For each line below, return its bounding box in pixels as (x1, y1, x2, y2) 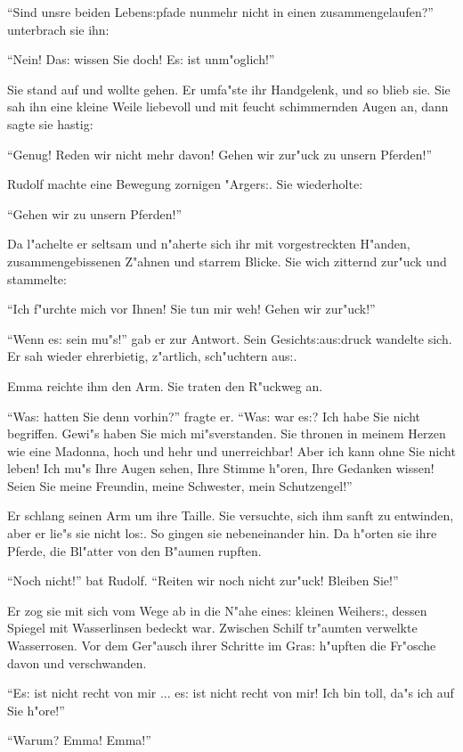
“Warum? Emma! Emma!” (7, 731, 151, 749)
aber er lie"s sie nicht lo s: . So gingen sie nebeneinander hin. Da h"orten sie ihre (7, 524, 437, 543)
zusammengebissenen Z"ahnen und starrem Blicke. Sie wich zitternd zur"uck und (7, 251, 447, 270)
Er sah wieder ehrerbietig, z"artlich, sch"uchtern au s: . (7, 347, 297, 365)
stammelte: (7, 269, 67, 288)
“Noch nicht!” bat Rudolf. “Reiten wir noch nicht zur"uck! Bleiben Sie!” (7, 571, 399, 590)
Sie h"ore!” (7, 700, 65, 719)
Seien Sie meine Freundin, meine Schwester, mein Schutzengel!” (7, 476, 353, 495)
